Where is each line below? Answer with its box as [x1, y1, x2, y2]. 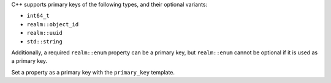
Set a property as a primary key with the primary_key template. [11, 68, 175, 76]
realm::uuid [26, 29, 63, 37]
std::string [26, 38, 63, 45]
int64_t [26, 12, 50, 20]
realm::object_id [26, 21, 79, 27]
